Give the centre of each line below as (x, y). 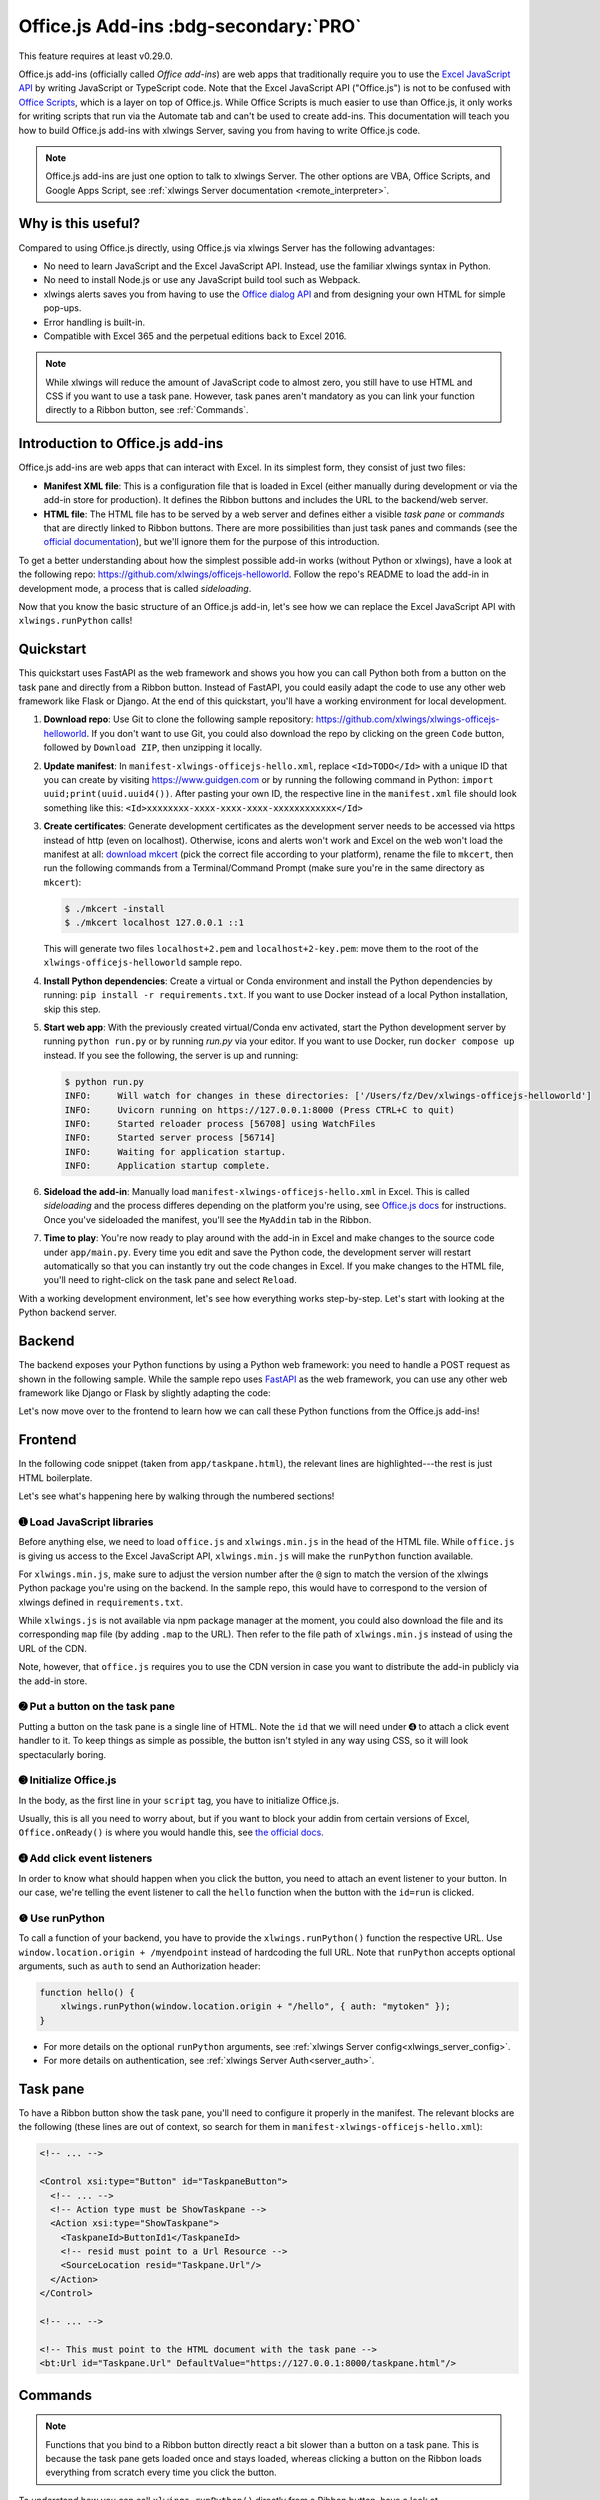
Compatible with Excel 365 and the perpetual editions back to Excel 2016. (195, 336)
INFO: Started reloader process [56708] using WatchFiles (220, 1123)
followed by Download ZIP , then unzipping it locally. (153, 747)
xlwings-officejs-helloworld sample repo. (143, 962)
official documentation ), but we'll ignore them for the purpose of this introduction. (211, 542)
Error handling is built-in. (94, 322)
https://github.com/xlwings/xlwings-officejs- (407, 719)
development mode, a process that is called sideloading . (135, 588)
